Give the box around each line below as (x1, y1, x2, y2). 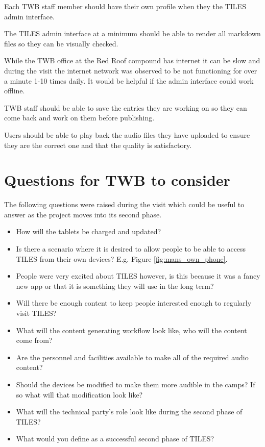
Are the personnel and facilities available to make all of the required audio (16, 352, 249, 362)
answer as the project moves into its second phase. (4, 209, 162, 219)
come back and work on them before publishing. (4, 112, 155, 123)
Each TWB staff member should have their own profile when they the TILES (4, 1, 246, 11)
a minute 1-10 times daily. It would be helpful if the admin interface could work (4, 75, 254, 86)
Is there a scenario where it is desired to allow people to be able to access (16, 243, 246, 254)
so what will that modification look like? (16, 389, 143, 400)
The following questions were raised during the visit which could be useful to (4, 199, 245, 210)
